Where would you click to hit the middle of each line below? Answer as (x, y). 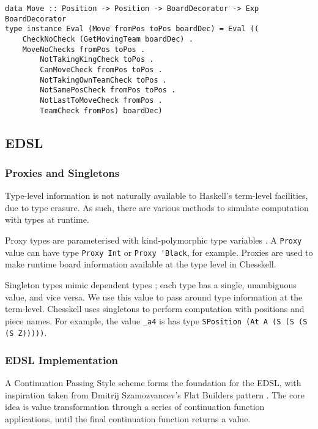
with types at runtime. (47, 219)
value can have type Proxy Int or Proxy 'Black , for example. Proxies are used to (159, 252)
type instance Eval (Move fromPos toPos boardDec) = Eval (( (132, 29)
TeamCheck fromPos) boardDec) (101, 110)
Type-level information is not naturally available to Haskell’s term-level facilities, (157, 196)
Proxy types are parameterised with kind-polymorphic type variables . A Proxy (153, 240)
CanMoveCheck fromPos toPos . (101, 69)
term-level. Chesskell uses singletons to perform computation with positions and (155, 309)
